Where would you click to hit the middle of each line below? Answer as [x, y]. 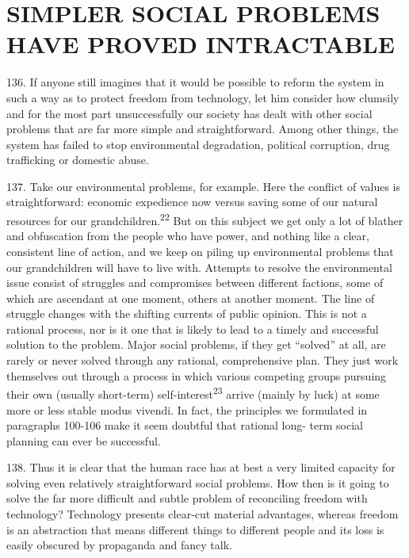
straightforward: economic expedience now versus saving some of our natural [192, 202]
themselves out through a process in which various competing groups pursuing [197, 375]
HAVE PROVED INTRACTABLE [201, 44]
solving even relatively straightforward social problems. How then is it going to [198, 482]
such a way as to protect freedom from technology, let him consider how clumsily [203, 97]
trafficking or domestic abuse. [78, 160]
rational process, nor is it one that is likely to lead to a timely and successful [193, 329]
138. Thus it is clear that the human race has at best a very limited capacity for [201, 467]
